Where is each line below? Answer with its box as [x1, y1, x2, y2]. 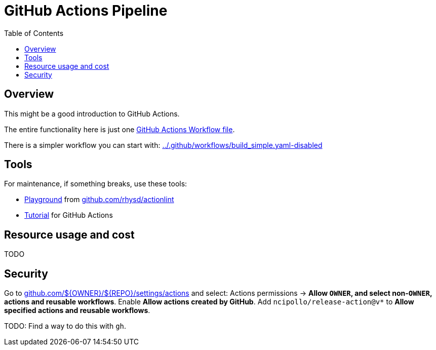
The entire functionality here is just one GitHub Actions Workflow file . [4, 125, 235, 134]
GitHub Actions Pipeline [4, 2, 168, 19]
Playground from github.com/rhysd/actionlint [24, 195, 174, 204]
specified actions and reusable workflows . [4, 306, 150, 315]
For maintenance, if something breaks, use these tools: [4, 179, 187, 188]
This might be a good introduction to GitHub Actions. [4, 109, 180, 118]
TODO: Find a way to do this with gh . [4, 322, 127, 331]
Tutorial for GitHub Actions [24, 211, 113, 220]
